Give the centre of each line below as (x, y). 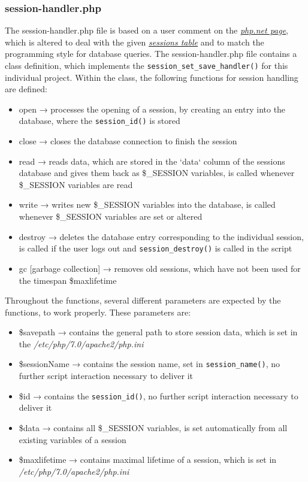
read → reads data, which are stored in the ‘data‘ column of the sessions (152, 161)
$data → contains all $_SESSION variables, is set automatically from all (153, 427)
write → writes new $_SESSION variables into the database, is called (147, 204)
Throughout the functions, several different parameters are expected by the (143, 300)
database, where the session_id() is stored (99, 121)
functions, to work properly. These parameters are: (98, 312)
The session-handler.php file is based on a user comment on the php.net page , (147, 30)
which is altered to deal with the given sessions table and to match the (135, 42)
